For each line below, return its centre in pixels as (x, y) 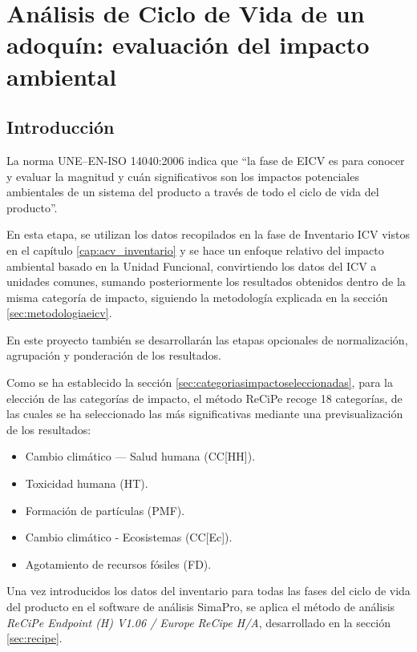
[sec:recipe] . (34, 638)
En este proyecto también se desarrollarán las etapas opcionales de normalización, (207, 339)
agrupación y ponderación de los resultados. (114, 355)
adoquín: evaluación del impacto (188, 44)
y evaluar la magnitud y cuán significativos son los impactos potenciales (183, 176)
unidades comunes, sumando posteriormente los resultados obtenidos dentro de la (206, 282)
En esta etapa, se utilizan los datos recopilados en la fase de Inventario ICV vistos (208, 234)
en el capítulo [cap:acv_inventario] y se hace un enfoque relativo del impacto (195, 250)
